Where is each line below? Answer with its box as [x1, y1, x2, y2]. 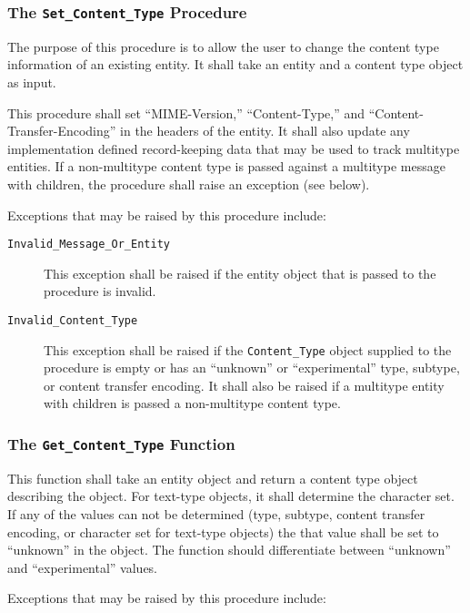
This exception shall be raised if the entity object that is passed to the [44, 263, 436, 282]
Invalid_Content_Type [7, 313, 138, 327]
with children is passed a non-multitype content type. [44, 393, 341, 413]
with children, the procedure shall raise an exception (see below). [7, 174, 370, 193]
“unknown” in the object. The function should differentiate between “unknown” [7, 540, 451, 559]
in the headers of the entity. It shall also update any [120, 121, 410, 140]
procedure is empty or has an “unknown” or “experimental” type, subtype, [44, 358, 460, 377]
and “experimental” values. [7, 557, 158, 577]
